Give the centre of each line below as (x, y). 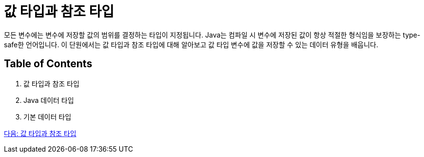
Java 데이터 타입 (49, 100)
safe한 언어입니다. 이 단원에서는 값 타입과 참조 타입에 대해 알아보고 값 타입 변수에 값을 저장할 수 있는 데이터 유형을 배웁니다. (191, 44)
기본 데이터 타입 (48, 117)
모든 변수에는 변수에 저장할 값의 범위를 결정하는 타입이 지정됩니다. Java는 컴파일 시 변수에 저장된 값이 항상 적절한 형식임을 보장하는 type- (212, 35)
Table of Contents (48, 64)
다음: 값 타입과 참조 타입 (40, 133)
